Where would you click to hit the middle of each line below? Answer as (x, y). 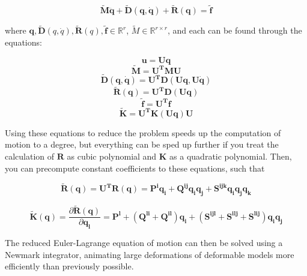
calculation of (30, 156)
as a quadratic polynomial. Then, (231, 156)
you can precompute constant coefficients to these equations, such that (135, 168)
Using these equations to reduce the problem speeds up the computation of (143, 132)
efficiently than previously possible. (69, 266)
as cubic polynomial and (112, 156)
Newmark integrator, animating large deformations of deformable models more (150, 254)
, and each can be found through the (235, 30)
